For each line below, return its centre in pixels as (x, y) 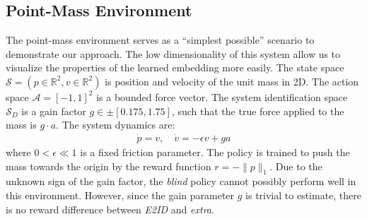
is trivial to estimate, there (304, 195)
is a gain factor (54, 111)
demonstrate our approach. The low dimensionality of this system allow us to (173, 53)
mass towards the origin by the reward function (109, 166)
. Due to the (296, 166)
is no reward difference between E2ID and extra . (110, 209)
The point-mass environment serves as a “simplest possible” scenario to (160, 40)
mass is (21, 125)
